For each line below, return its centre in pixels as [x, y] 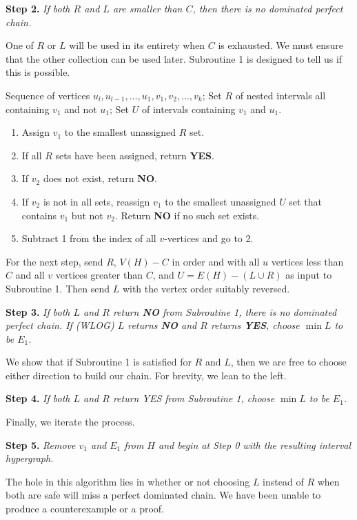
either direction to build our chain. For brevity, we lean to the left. [146, 375]
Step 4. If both [38, 398]
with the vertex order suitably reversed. [206, 288]
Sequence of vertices [48, 95]
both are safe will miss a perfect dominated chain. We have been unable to [163, 495]
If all [32, 155]
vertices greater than [99, 275]
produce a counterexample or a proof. [85, 509]
